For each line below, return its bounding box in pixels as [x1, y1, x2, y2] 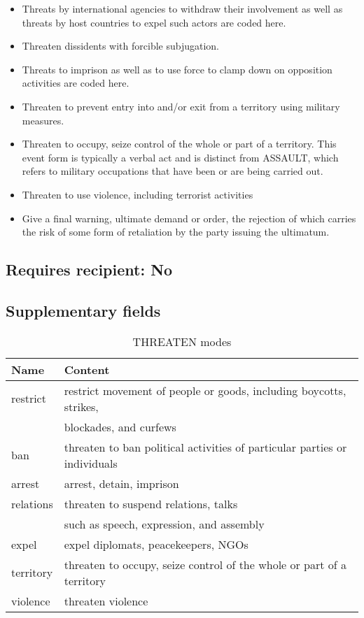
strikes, [64, 398, 99, 415]
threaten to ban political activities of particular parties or [64, 438, 347, 455]
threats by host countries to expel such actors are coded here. [22, 15, 286, 29]
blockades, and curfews [64, 418, 176, 435]
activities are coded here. [22, 76, 129, 90]
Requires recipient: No [6, 259, 173, 280]
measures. [22, 113, 64, 127]
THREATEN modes [132, 333, 232, 350]
